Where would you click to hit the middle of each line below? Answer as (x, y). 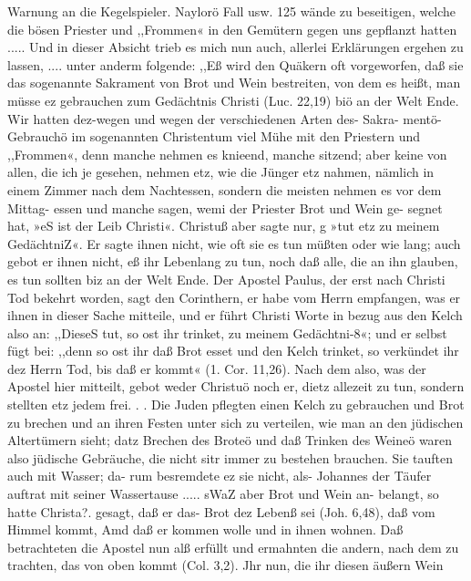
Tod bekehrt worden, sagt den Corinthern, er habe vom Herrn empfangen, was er (234, 297)
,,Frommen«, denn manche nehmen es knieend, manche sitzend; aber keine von (227, 154)
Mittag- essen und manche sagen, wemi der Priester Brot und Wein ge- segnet (225, 207)
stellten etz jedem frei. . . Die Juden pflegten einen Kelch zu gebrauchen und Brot (236, 405)
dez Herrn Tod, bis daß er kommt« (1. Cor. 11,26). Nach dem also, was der (217, 368)
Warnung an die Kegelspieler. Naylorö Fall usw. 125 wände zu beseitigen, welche (232, 11)
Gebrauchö (37, 136)
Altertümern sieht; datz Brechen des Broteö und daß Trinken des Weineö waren (230, 440)
